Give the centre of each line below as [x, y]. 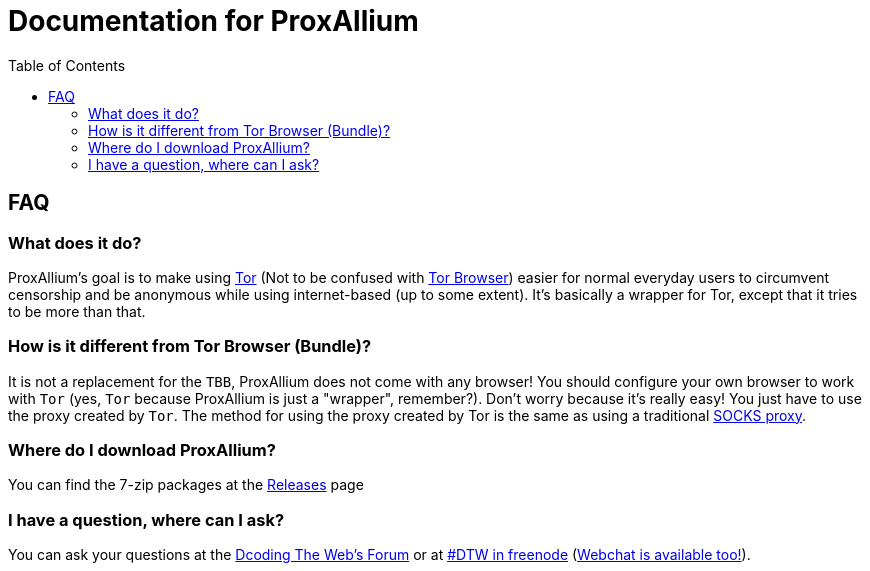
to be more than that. [77, 311]
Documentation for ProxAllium [213, 21]
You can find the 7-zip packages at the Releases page [186, 485]
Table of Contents [67, 65]
